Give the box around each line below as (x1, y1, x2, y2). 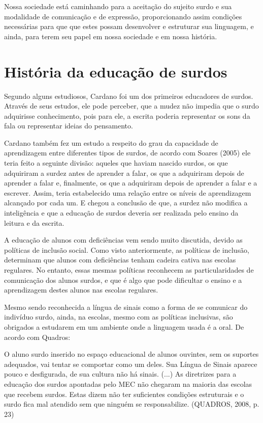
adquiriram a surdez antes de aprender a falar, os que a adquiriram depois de (4, 167, 244, 178)
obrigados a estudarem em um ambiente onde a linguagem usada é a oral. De (4, 321, 244, 332)
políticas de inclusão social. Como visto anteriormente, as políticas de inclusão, (4, 244, 249, 255)
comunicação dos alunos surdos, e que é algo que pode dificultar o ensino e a (4, 274, 242, 285)
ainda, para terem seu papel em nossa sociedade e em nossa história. (4, 31, 217, 41)
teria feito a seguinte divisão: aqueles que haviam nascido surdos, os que (4, 157, 228, 168)
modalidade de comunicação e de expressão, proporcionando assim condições (4, 11, 242, 21)
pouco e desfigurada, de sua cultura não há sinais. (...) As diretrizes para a (4, 368, 237, 379)
